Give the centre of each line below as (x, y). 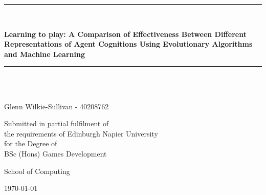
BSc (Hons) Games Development (56, 153)
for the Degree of (31, 143)
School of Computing (37, 171)
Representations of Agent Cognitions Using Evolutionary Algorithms (128, 44)
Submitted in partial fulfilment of (57, 123)
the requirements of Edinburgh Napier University (81, 133)
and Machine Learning (45, 54)
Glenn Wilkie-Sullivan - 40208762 (57, 106)
